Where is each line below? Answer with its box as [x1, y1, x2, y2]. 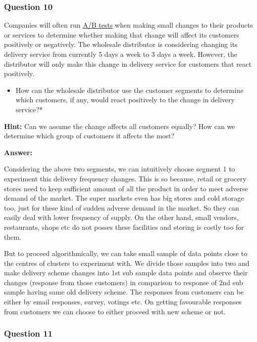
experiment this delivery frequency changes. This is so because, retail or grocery [4, 173, 247, 183]
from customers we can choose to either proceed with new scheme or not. [4, 306, 226, 316]
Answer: [4, 147, 33, 157]
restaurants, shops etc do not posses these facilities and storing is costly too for [4, 221, 244, 232]
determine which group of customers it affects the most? [4, 130, 175, 141]
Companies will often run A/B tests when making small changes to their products [4, 20, 253, 30]
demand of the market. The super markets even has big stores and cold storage [4, 193, 244, 203]
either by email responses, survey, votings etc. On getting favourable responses [4, 297, 242, 307]
